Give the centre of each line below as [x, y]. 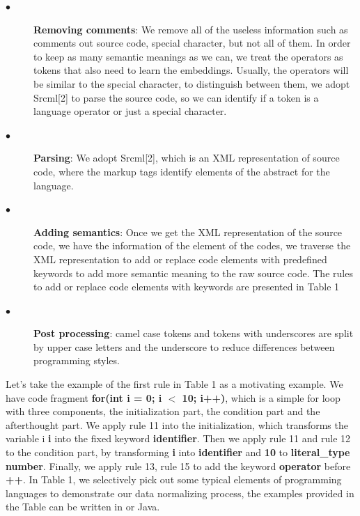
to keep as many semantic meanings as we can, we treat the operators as [188, 56]
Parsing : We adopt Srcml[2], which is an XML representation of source [187, 158]
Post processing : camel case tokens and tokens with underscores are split [194, 333]
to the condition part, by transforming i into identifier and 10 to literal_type [178, 452]
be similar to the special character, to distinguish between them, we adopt [192, 83]
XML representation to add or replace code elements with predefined [180, 259]
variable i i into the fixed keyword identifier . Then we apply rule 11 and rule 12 [178, 438]
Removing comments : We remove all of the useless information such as [191, 29]
